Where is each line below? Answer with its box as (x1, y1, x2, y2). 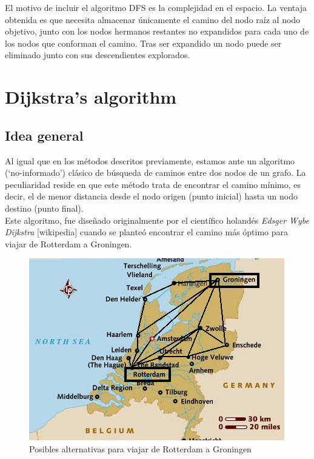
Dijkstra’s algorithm (5, 84, 177, 109)
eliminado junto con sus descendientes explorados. (5, 49, 190, 61)
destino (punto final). (5, 201, 84, 214)
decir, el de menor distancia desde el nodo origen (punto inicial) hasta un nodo (5, 190, 298, 203)
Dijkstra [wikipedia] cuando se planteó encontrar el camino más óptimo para (5, 226, 289, 238)
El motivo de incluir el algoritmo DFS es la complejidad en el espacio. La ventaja (5, 1, 307, 13)
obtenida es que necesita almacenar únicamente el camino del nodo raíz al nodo (5, 13, 301, 25)
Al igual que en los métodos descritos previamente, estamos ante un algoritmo (5, 154, 295, 167)
